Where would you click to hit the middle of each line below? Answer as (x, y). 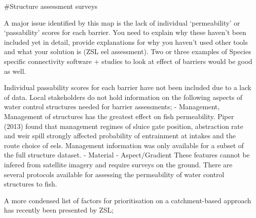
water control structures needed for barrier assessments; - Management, (112, 107)
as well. (15, 71)
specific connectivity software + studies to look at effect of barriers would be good (128, 61)
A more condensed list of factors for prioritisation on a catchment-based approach (128, 200)
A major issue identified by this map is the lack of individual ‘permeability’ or (122, 22)
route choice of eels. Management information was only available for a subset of (124, 145)
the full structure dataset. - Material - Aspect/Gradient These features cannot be (127, 155)
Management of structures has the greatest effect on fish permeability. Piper (119, 116)
